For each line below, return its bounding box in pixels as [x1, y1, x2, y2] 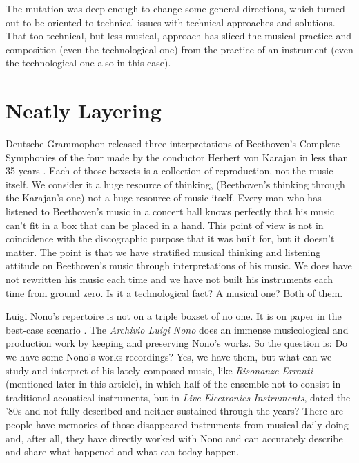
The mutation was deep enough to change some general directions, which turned [6, 1, 345, 15]
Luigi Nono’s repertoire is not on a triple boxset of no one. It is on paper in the [6, 309, 342, 323]
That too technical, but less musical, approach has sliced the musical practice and [6, 28, 352, 43]
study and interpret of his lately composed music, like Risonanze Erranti [6, 363, 313, 377]
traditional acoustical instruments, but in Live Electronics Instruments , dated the [6, 390, 351, 404]
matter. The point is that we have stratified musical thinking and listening [6, 244, 321, 259]
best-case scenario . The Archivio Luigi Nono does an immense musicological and [6, 322, 349, 336]
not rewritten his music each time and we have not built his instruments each [6, 272, 333, 287]
